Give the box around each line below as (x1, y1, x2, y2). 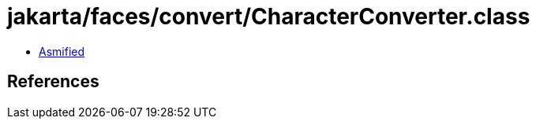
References (7, 72, 99, 92)
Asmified (39, 44, 85, 58)
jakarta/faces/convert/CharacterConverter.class (7, 3, 530, 30)
